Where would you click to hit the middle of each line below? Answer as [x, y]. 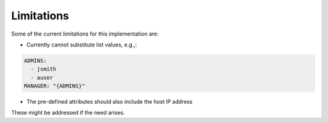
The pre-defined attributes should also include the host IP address [109, 102]
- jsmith [43, 69]
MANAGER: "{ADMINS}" [54, 86]
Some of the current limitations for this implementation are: [85, 34]
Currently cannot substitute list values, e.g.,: [82, 45]
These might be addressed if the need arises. [68, 113]
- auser [42, 77]
